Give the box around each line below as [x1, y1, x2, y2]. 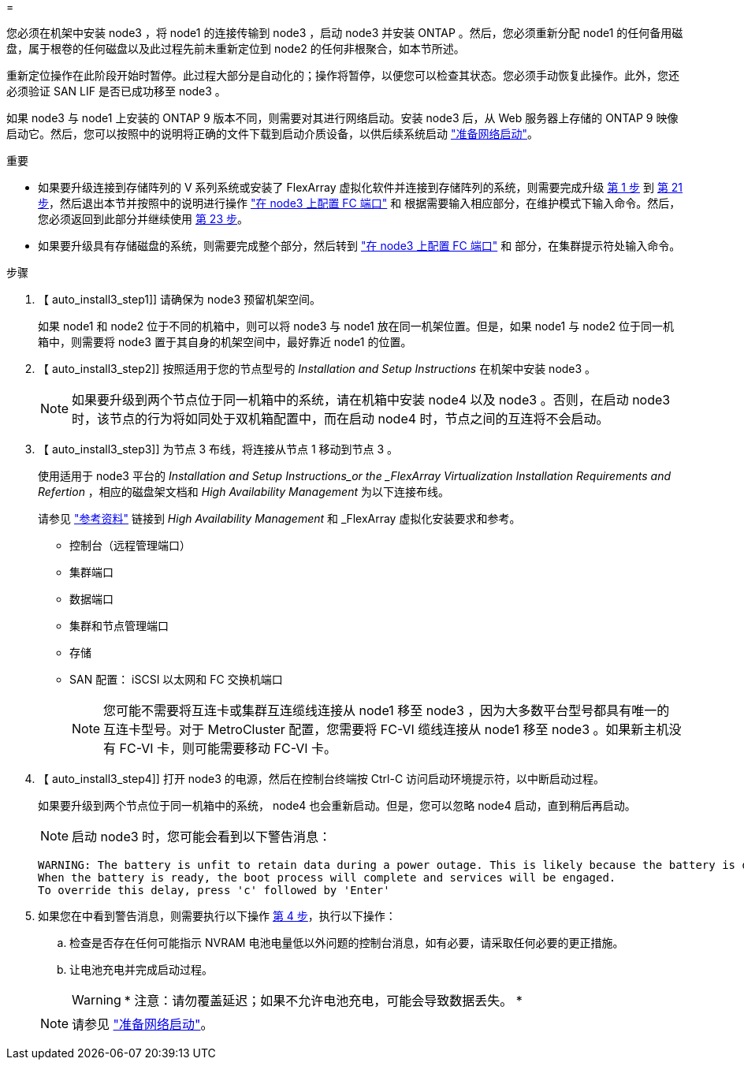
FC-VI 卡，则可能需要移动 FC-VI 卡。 [119, 740, 337, 756]
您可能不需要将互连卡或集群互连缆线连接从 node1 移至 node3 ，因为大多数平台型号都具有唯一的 [103, 703, 670, 718]
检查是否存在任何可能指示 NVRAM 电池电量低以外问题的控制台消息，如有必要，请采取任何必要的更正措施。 [69, 936, 624, 949]
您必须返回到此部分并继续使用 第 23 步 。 [38, 212, 248, 225]
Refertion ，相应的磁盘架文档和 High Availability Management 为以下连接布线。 [38, 485, 449, 498]
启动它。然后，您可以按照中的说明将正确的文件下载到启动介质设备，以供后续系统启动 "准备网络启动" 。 [6, 127, 538, 140]
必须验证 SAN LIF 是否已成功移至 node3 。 [6, 84, 226, 98]
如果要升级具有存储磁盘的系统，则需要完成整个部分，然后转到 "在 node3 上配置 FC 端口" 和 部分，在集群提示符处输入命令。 [38, 239, 681, 252]
